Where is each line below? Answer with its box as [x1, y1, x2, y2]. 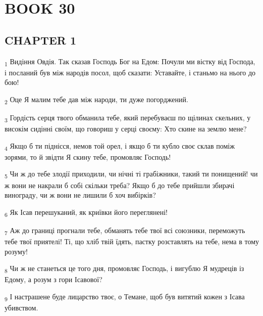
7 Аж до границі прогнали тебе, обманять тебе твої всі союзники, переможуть [5, 224, 245, 237]
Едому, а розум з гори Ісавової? [5, 274, 102, 285]
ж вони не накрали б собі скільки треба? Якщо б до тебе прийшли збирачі [5, 179, 235, 190]
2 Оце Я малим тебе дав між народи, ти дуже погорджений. [5, 94, 188, 106]
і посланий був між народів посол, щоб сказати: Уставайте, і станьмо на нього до [5, 67, 256, 77]
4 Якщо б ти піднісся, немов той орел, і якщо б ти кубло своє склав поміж [5, 140, 235, 152]
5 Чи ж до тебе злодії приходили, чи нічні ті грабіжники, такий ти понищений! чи [5, 168, 258, 180]
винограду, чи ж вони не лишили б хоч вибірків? [5, 190, 156, 200]
